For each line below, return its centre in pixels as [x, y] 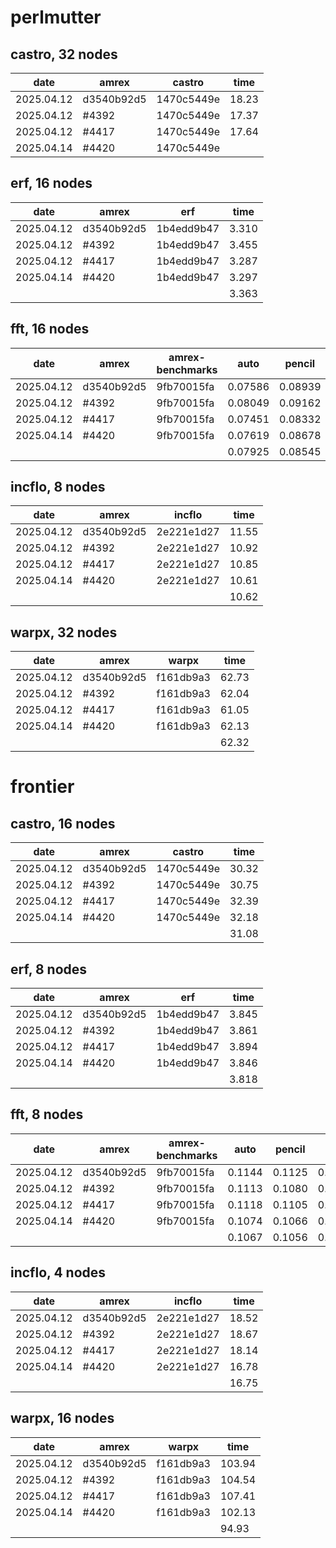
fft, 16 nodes [50, 329]
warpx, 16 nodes [62, 1418]
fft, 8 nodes [47, 1114]
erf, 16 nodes [51, 183]
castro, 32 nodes [64, 54]
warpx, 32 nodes [64, 632]
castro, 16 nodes [63, 823]
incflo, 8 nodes [58, 487]
